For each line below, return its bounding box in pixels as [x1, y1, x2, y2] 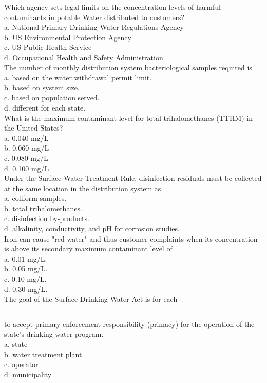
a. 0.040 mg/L [4, 132, 49, 143]
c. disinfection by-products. [4, 213, 89, 224]
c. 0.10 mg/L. [4, 273, 47, 284]
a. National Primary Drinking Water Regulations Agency [4, 22, 184, 32]
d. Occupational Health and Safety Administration [4, 51, 163, 62]
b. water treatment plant [4, 349, 82, 359]
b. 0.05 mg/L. [4, 263, 48, 274]
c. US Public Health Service [4, 42, 92, 52]
